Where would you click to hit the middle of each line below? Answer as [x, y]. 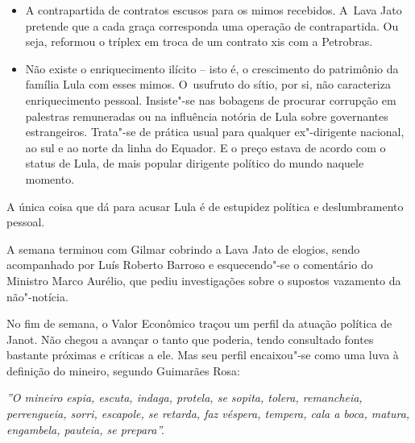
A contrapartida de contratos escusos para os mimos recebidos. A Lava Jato [214, 10]
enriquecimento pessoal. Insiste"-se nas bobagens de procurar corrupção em [211, 99]
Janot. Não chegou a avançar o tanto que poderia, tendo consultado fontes [190, 339]
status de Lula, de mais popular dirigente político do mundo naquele [195, 163]
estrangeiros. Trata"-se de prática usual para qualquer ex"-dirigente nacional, [215, 132]
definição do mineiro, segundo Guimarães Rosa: [123, 370]
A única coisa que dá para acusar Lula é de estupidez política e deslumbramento [205, 206]
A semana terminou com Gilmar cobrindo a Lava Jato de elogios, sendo [183, 248]
